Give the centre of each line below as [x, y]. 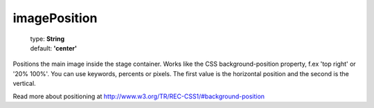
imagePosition [55, 18]
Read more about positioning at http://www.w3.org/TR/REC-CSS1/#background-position [139, 96]
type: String [47, 39]
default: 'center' [54, 48]
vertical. [24, 84]
